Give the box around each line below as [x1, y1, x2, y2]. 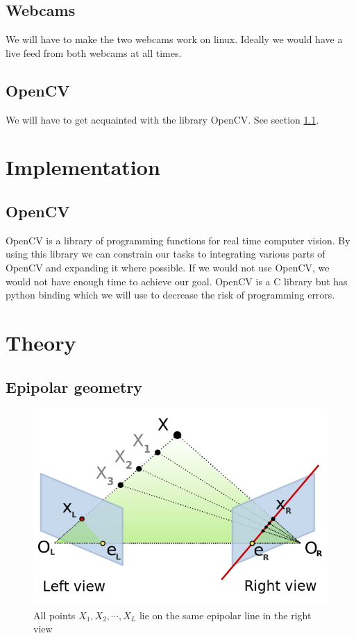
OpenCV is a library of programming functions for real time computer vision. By [6, 233, 350, 247]
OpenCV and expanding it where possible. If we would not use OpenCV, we [6, 260, 330, 274]
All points [33, 607, 76, 622]
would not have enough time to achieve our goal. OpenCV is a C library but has [6, 274, 348, 288]
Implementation [6, 153, 160, 181]
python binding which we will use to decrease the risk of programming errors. [6, 287, 335, 302]
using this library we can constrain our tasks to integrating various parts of [6, 246, 325, 261]
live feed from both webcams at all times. [6, 45, 182, 60]
